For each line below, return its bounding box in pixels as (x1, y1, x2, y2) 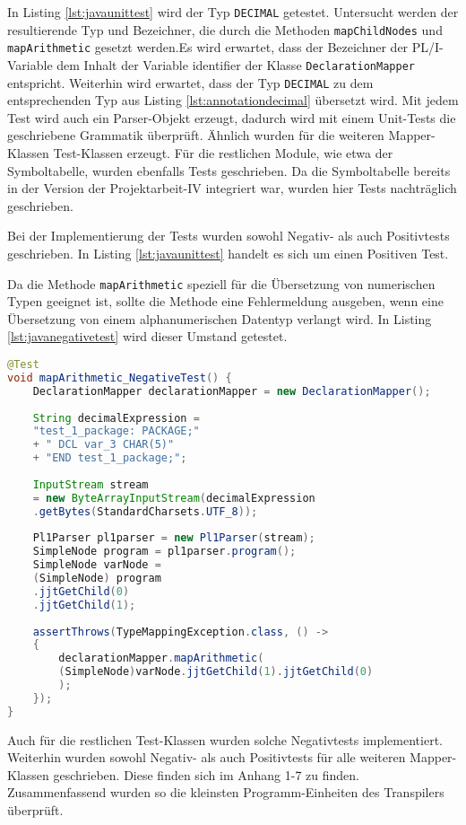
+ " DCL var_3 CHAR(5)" (32, 438, 175, 452)
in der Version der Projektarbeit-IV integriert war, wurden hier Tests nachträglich (7, 179, 457, 197)
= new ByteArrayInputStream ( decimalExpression (32, 491, 315, 505)
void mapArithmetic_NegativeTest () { (7, 371, 232, 384)
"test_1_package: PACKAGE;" (32, 425, 200, 438)
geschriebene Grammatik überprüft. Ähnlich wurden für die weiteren (7, 126, 384, 145)
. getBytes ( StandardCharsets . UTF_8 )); (32, 505, 258, 518)
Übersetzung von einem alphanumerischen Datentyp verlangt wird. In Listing (7, 309, 432, 328)
